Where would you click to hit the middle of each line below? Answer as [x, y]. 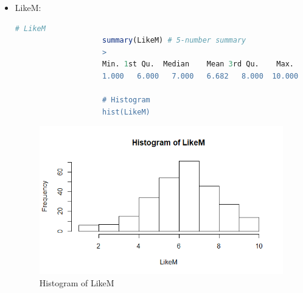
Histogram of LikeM [77, 282]
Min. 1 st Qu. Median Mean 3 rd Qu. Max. [198, 64]
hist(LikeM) [126, 112]
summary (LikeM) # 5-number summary [174, 41]
